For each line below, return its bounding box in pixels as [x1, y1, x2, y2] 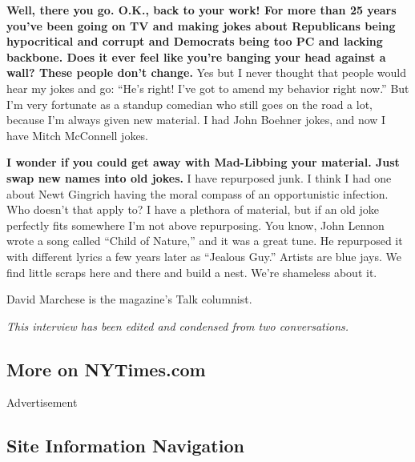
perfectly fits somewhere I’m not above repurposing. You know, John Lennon [6, 216, 385, 233]
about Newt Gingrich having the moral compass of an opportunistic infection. [6, 185, 389, 202]
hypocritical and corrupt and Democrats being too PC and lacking [6, 33, 383, 50]
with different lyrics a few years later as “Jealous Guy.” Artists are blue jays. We [6, 247, 401, 264]
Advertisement [6, 394, 78, 411]
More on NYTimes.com [6, 356, 206, 381]
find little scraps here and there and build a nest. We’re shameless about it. [6, 263, 377, 280]
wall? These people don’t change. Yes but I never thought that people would [6, 64, 406, 81]
